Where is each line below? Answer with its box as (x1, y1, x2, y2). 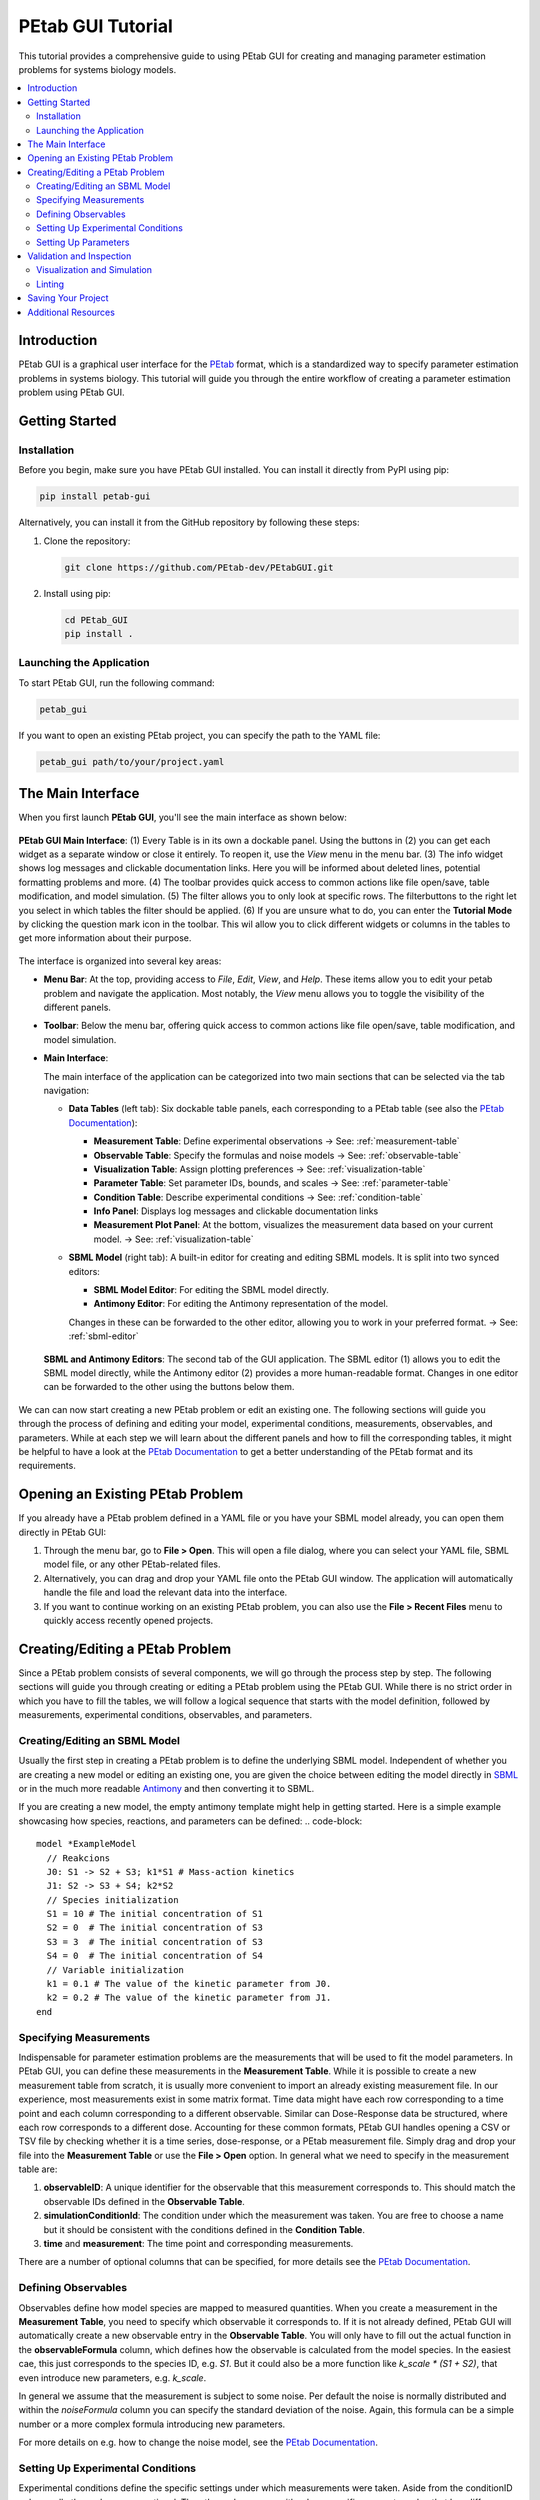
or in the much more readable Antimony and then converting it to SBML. (18, 1782, 315, 1794)
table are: (18, 2163, 58, 2175)
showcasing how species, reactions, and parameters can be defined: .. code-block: (18, 1815, 363, 1827)
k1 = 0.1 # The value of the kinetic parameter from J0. (46, 1978, 332, 1990)
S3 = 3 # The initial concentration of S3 (46, 1936, 264, 1947)
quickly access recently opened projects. (43, 1614, 214, 1626)
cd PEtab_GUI (64, 614, 129, 625)
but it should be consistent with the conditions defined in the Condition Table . (43, 2223, 365, 2235)
